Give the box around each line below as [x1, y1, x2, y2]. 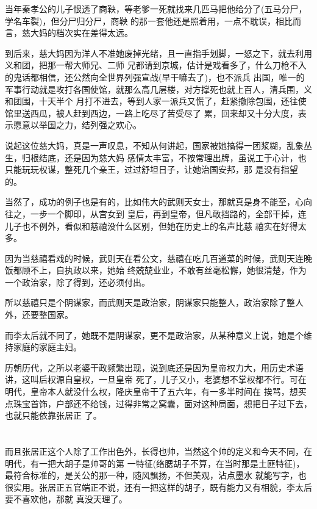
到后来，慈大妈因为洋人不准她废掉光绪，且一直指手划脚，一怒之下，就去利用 [5, 46, 312, 59]
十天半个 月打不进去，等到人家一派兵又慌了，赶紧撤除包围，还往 [38, 95, 298, 107]
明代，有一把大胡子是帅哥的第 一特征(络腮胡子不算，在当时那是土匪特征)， [5, 457, 305, 469]
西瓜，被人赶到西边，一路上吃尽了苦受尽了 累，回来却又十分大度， [30, 106, 298, 119]
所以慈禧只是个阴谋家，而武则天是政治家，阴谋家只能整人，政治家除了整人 [5, 296, 304, 309]
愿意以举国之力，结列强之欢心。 [13, 118, 141, 131]
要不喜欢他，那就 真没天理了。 [5, 493, 127, 505]
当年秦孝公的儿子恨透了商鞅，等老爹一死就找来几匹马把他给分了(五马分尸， [5, 2, 307, 15]
